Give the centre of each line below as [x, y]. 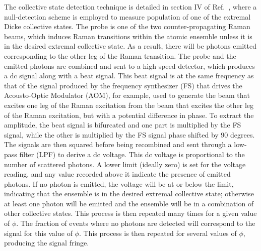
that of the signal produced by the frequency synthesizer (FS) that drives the [123, 85]
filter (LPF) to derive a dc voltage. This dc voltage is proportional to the [132, 154]
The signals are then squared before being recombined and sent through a [118, 144]
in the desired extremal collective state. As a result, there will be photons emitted [130, 46]
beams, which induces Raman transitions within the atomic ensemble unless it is [128, 36]
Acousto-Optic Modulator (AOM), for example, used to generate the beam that [127, 95]
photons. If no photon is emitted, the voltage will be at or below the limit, [119, 183]
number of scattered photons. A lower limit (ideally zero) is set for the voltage [125, 164]
